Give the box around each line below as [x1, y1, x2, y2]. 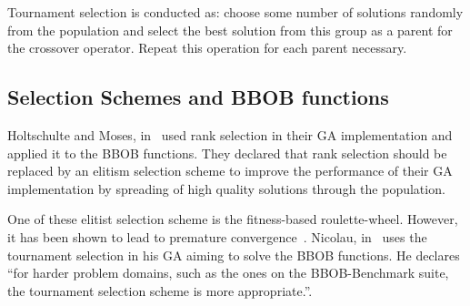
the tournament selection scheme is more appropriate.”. [7, 280, 313, 300]
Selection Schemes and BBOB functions [7, 83, 389, 111]
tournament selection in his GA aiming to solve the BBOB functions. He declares [7, 245, 460, 264]
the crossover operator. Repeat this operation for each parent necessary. [7, 38, 407, 57]
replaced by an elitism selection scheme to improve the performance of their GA [7, 161, 453, 180]
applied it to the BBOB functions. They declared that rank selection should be [7, 143, 447, 162]
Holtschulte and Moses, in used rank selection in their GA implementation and [7, 125, 453, 144]
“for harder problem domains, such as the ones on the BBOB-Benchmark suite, [7, 263, 449, 282]
